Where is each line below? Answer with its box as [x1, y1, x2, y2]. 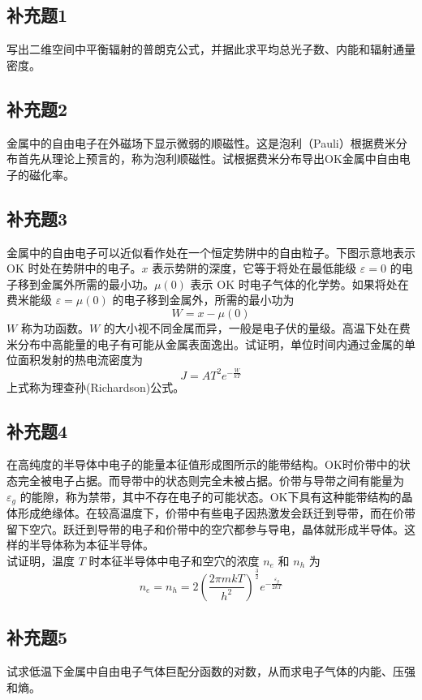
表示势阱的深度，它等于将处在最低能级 [152, 260, 357, 277]
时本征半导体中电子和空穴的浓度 [88, 552, 260, 569]
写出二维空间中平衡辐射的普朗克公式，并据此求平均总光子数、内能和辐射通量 [6, 41, 416, 58]
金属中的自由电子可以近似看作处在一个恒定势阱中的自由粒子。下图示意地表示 [6, 243, 416, 260]
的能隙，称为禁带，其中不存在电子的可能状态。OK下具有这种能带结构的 [19, 487, 402, 505]
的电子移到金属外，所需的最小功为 [112, 291, 295, 308]
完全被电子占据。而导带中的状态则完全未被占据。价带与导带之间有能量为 [17, 472, 404, 489]
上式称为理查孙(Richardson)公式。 [6, 378, 185, 395]
